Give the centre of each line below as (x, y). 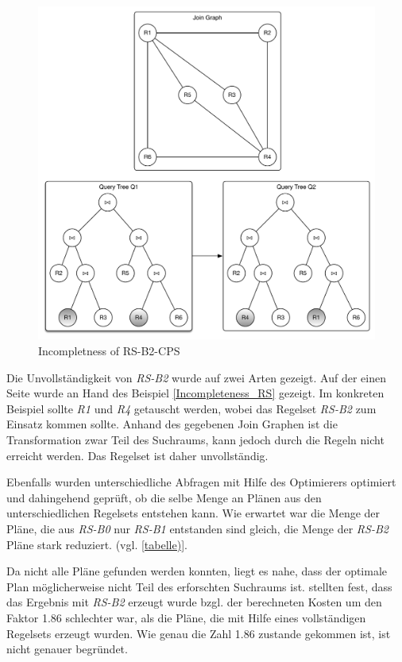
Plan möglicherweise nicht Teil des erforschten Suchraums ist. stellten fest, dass (199, 586)
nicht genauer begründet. (67, 649)
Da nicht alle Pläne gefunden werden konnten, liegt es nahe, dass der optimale (197, 571)
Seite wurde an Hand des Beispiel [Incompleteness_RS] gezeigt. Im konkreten (195, 393)
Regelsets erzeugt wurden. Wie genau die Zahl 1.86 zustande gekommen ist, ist (199, 633)
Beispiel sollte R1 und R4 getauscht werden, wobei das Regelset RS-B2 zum (191, 408)
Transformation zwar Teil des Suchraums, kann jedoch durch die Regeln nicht (195, 439)
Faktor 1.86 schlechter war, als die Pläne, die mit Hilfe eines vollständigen (186, 617)
